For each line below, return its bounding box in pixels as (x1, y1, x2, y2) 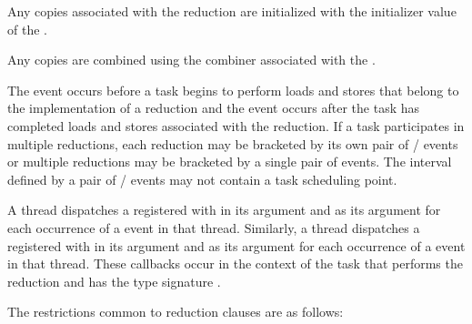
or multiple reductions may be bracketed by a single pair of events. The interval (7, 152, 452, 171)
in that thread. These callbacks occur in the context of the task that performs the (7, 254, 463, 273)
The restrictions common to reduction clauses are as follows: (7, 302, 344, 321)
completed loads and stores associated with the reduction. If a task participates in (7, 116, 465, 135)
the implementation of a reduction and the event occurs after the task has (7, 98, 419, 117)
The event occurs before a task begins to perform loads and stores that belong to (7, 80, 459, 99)
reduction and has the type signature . (7, 271, 221, 290)
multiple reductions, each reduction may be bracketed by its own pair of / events (7, 134, 458, 153)
